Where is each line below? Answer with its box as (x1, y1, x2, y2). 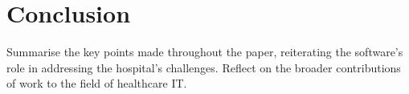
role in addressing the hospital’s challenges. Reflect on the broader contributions (6, 59, 401, 76)
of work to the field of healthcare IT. (6, 75, 187, 92)
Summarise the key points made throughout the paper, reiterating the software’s (6, 43, 403, 60)
